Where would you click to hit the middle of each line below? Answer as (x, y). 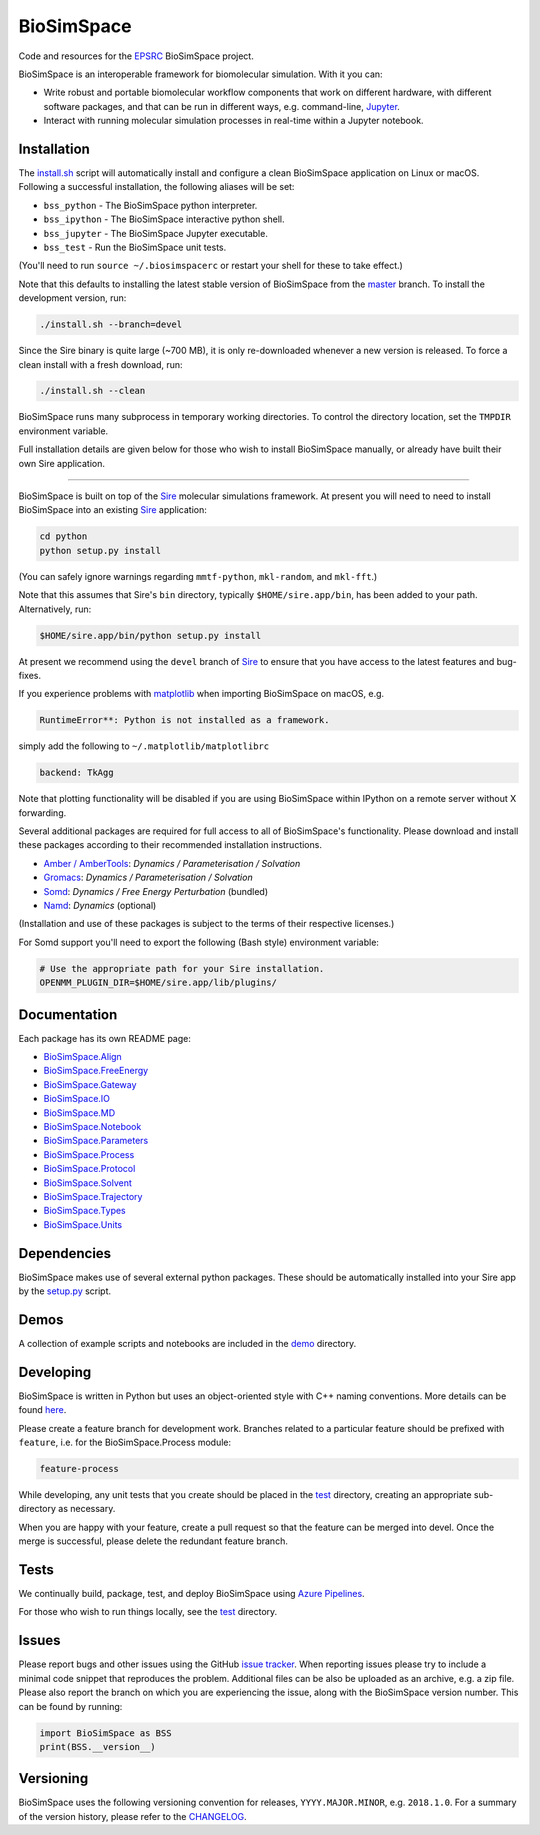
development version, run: (72, 298)
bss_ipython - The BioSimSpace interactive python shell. (164, 219)
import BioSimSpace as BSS (105, 1733)
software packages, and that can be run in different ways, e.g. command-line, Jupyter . (221, 106)
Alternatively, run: (55, 609)
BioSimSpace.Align (82, 1057)
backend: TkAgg (76, 773)
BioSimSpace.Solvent (87, 1182)
